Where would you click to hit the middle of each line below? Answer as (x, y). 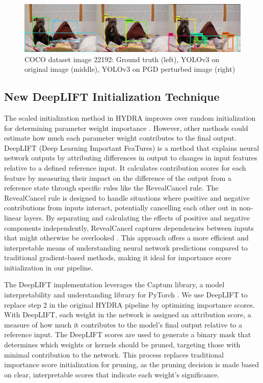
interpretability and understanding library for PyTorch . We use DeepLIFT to (126, 295)
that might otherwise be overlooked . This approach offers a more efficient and (126, 238)
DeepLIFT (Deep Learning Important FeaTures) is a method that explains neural (132, 147)
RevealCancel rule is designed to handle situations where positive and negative (127, 197)
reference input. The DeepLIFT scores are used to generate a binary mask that (128, 334)
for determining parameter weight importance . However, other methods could (126, 128)
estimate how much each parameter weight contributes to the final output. (120, 138)
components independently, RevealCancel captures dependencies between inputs (129, 227)
